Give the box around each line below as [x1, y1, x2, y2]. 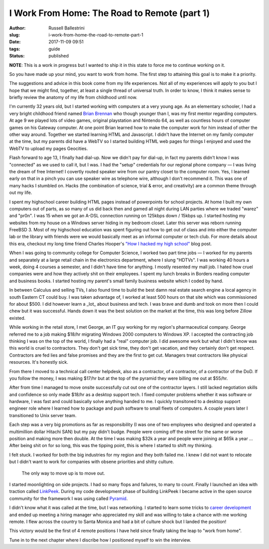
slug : [9, 31, 20, 37]
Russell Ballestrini [48, 25, 85, 31]
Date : [9, 39, 21, 45]
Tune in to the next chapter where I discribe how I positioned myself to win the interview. [9, 537, 191, 543]
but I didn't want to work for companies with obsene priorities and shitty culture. [9, 459, 174, 465]
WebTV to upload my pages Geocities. [9, 145, 88, 151]
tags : [9, 45, 20, 52]
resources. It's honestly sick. [9, 359, 68, 365]
